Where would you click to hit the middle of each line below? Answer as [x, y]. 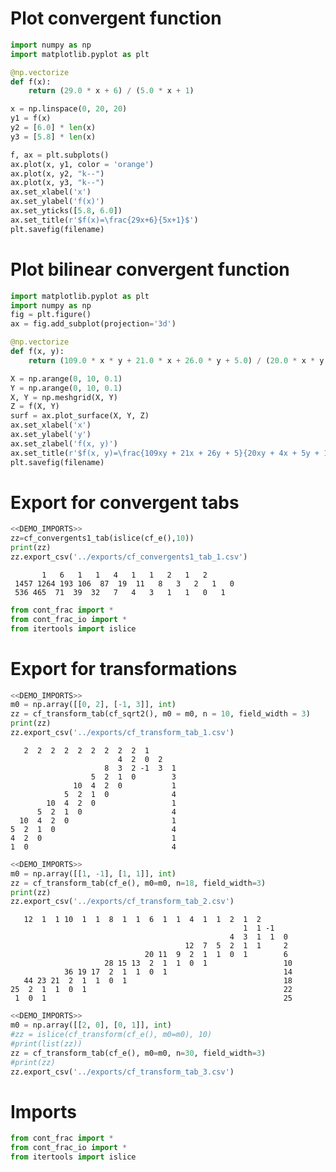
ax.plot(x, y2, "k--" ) [57, 173]
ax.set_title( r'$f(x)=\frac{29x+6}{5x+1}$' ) [104, 220]
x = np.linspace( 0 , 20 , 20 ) [69, 109]
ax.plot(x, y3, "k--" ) [57, 183]
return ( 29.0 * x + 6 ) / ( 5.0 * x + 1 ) [111, 91]
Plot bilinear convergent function [150, 269]
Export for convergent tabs [125, 502]
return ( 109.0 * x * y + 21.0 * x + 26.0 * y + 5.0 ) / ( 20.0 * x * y [176, 360]
